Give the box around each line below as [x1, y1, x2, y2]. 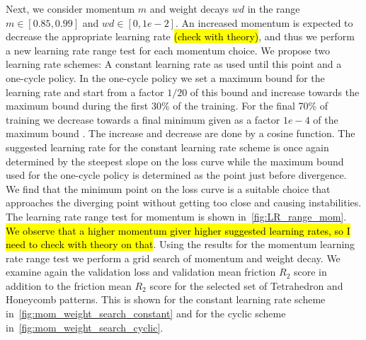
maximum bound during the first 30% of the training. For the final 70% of [6, 98, 328, 113]
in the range [247, 1, 300, 16]
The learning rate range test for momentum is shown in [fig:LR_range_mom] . [6, 209, 347, 223]
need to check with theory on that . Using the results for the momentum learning [6, 237, 355, 252]
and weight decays [149, 1, 229, 16]
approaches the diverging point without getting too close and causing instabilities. [6, 195, 362, 210]
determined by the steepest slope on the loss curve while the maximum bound [6, 153, 344, 168]
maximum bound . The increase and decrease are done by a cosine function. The [6, 126, 355, 141]
